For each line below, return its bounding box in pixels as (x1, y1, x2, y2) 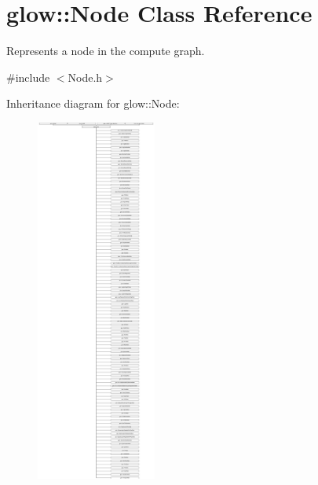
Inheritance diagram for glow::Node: (6, 95, 180, 112)
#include (6, 68, 50, 85)
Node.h (68, 68, 103, 85)
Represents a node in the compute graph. (6, 42, 205, 59)
